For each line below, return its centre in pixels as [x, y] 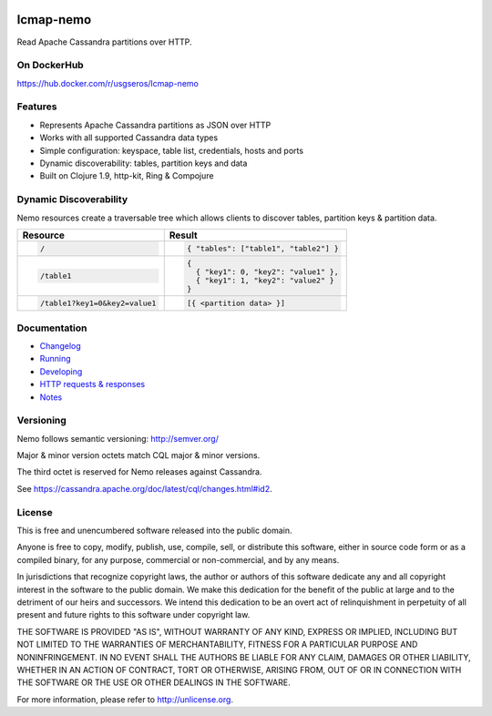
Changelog [60, 345]
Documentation [52, 328]
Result [183, 235]
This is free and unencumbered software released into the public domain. [154, 530]
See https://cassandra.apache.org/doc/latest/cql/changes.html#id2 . [144, 488]
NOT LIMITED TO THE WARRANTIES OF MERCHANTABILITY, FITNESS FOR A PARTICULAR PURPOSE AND [217, 644]
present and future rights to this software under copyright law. [133, 615]
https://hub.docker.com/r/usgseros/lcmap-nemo [108, 83]
